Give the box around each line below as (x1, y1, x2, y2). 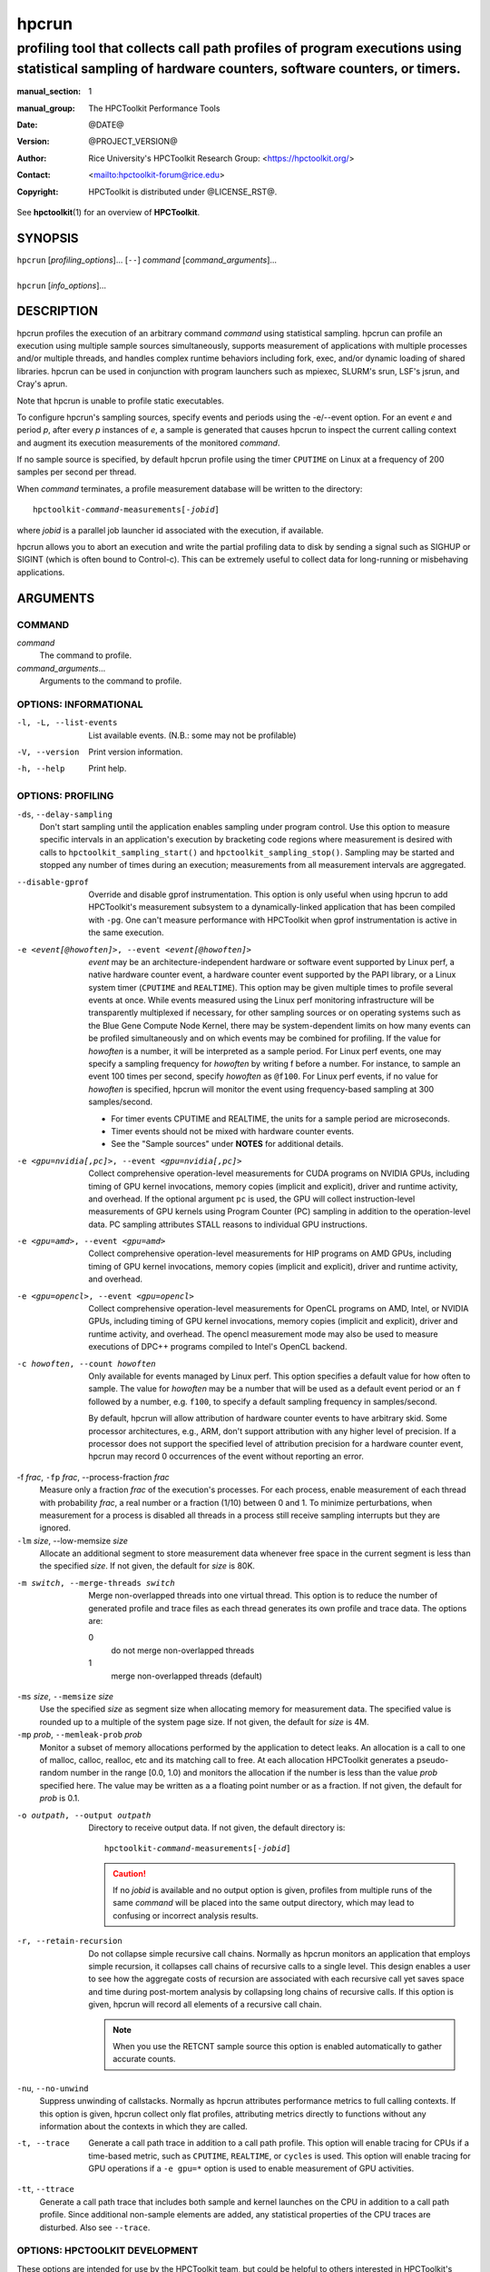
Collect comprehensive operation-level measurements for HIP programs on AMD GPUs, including (88, 1248, 453, 1259)
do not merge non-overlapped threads (111, 1645, 255, 1656)
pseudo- (416, 1754, 449, 1765)
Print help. (88, 763, 127, 774)
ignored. (39, 1522, 72, 1533)
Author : (16, 153, 47, 164)
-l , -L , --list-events (16, 718, 118, 728)
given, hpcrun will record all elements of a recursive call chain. (88, 1999, 322, 2010)
